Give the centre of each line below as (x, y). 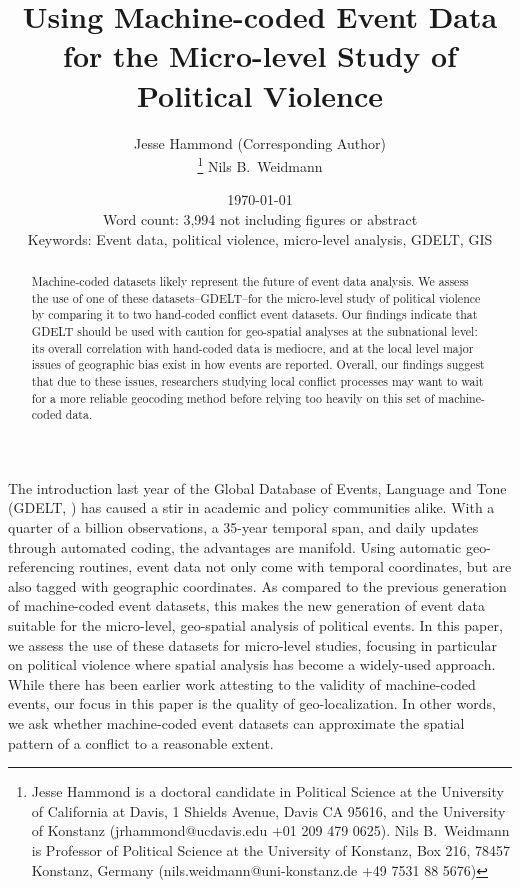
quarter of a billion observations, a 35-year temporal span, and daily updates (243, 527)
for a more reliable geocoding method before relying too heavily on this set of (233, 397)
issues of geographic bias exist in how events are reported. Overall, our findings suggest (258, 364)
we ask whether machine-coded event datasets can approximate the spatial (236, 722)
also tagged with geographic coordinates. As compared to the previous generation (257, 585)
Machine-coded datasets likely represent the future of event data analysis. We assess (250, 280)
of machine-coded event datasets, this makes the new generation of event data (247, 605)
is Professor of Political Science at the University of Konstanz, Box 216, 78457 (271, 849)
